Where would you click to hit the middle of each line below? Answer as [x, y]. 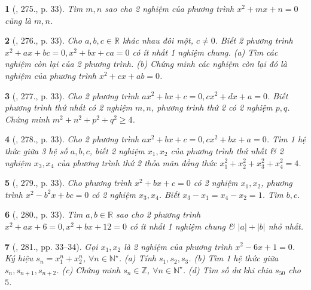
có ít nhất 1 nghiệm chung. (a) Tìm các [205, 52]
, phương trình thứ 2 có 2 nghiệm [212, 107]
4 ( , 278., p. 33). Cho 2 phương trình [72, 139]
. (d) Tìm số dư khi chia [228, 269]
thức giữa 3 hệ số [36, 150]
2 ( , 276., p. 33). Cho [43, 40]
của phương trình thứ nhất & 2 [227, 150]
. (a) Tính [137, 258]
